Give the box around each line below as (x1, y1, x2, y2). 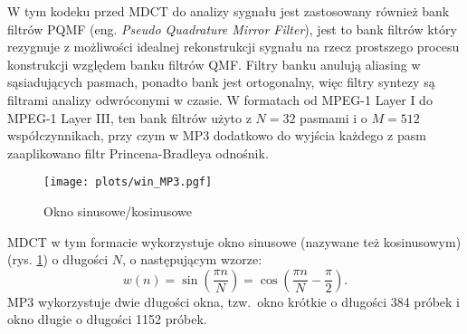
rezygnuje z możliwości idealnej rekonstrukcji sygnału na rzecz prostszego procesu (7, 37, 460, 56)
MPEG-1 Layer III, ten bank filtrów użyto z (7, 108, 252, 127)
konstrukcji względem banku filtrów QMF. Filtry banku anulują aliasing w (7, 54, 421, 73)
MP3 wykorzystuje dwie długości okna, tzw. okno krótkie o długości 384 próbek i (7, 291, 460, 310)
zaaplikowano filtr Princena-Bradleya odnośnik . (7, 143, 269, 162)
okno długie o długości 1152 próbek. (7, 310, 207, 329)
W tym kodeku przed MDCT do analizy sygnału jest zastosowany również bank (7, 2, 450, 20)
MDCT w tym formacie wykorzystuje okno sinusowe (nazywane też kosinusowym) (7, 232, 462, 251)
